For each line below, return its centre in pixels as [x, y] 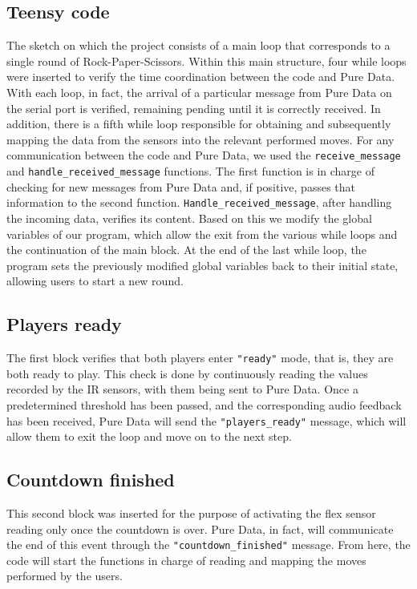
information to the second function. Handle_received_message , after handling [199, 202]
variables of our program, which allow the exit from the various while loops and [202, 234]
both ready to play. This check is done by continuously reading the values [187, 373]
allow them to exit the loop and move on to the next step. [149, 436]
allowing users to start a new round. [95, 281]
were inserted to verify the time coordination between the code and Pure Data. [201, 77]
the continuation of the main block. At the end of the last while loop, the [186, 250]
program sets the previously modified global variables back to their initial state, [202, 265]
